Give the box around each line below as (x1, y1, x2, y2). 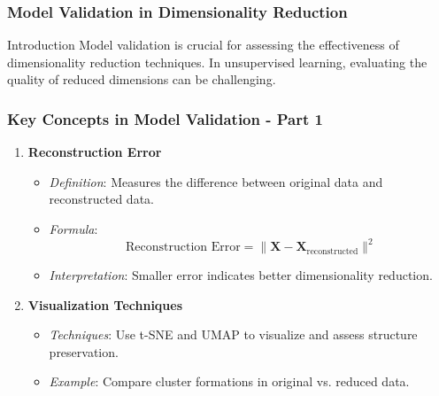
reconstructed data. (49, 190, 154, 208)
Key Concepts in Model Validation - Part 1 (7, 107, 323, 129)
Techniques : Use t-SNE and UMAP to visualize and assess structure (49, 325, 418, 344)
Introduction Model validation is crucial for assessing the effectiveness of (7, 35, 399, 54)
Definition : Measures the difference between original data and (49, 172, 383, 190)
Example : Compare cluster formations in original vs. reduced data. (49, 372, 410, 391)
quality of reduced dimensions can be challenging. (7, 70, 276, 89)
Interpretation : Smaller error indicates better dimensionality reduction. (49, 266, 433, 284)
